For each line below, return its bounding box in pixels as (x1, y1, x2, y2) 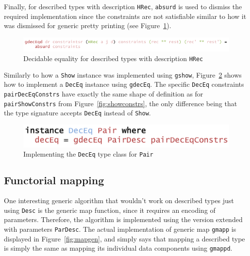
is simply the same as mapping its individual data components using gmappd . (4, 243, 233, 253)
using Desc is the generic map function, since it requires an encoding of (4, 205, 216, 215)
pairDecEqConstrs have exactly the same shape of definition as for (4, 89, 203, 99)
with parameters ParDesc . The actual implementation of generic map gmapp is (4, 224, 236, 234)
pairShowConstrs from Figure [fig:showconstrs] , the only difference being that (4, 98, 237, 108)
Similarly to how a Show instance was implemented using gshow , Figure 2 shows (4, 69, 242, 80)
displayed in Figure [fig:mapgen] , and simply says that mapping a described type (4, 233, 245, 243)
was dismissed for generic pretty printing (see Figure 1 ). (4, 20, 171, 31)
